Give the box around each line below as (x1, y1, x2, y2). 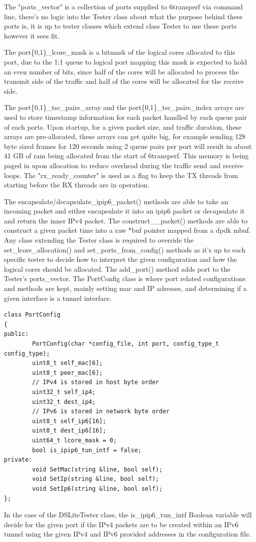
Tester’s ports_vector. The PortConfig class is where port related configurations (4, 273, 246, 284)
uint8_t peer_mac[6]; (32, 369, 103, 376)
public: (4, 330, 29, 338)
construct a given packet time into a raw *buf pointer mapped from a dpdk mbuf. (4, 225, 251, 235)
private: (4, 456, 32, 464)
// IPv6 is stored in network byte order (32, 408, 170, 415)
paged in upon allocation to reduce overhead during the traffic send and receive (4, 160, 244, 170)
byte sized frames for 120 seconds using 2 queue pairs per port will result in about (4, 141, 252, 151)
